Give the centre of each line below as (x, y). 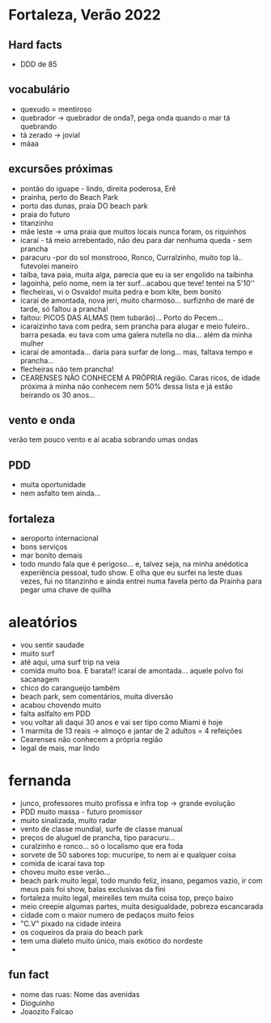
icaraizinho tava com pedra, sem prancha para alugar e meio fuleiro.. (135, 326)
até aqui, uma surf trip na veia (70, 662)
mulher (32, 343)
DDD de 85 (38, 64)
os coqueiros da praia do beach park (81, 932)
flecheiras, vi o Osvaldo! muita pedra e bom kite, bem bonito (121, 291)
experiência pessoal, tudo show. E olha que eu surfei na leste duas (131, 573)
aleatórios (43, 623)
